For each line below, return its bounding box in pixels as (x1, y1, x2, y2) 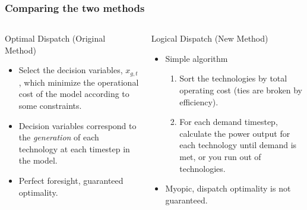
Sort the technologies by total (179, 72, 287, 84)
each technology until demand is (179, 139, 297, 151)
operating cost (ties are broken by (179, 84, 302, 96)
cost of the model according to (18, 87, 129, 100)
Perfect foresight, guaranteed (18, 174, 124, 187)
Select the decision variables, (18, 64, 123, 76)
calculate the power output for (179, 127, 290, 139)
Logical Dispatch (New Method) (151, 32, 268, 45)
